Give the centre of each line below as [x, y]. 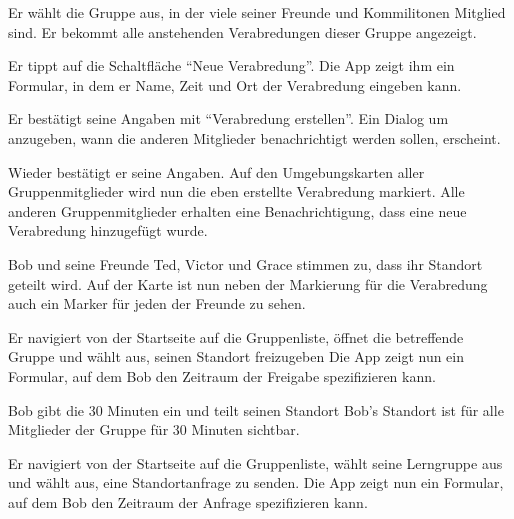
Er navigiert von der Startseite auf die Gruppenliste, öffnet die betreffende [236, 336]
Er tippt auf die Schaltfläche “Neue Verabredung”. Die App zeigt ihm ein [231, 65]
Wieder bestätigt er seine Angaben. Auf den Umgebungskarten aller [216, 171]
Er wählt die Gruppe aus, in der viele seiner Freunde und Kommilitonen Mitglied [257, 12]
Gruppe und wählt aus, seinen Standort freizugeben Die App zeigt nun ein [236, 356]
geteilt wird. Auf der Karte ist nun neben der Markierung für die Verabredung [248, 283]
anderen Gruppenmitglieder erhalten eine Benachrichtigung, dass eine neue [237, 210]
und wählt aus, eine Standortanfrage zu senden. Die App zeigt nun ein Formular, [256, 482]
